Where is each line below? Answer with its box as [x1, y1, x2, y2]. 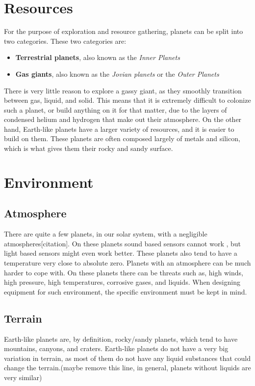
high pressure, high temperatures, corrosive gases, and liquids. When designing [4, 277, 240, 287]
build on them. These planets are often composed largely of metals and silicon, [4, 133, 240, 144]
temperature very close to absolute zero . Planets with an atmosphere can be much [4, 258, 251, 268]
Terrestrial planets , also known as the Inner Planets [15, 52, 180, 62]
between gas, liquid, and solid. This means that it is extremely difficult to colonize [4, 95, 251, 105]
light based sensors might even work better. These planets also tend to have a [4, 248, 237, 258]
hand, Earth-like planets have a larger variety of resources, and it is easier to [4, 123, 234, 134]
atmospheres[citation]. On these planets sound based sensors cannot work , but [4, 238, 241, 248]
